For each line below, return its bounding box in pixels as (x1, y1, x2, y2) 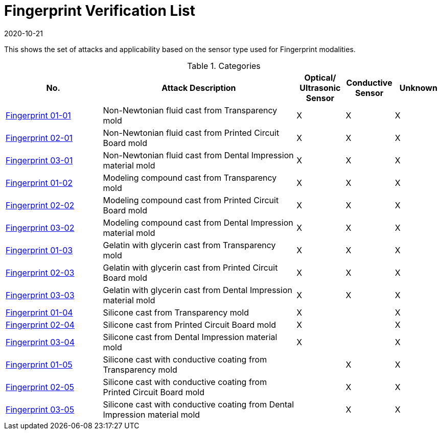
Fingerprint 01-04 (6, 307, 73, 318)
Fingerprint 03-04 (6, 336, 75, 347)
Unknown (399, 82, 437, 93)
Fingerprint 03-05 (6, 404, 75, 415)
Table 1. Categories (187, 60, 261, 71)
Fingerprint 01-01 (6, 110, 71, 120)
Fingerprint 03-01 (6, 155, 73, 165)
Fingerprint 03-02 (6, 222, 75, 233)
